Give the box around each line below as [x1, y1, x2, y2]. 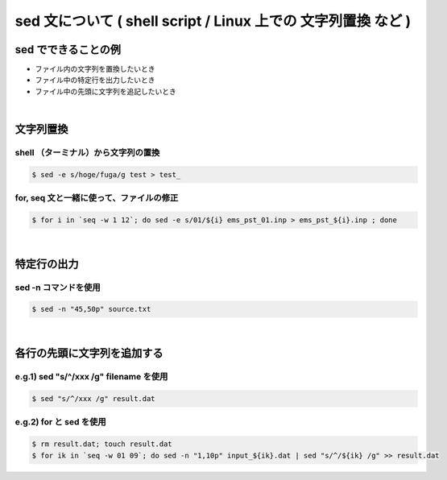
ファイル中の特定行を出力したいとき [35, 75, 155, 85]
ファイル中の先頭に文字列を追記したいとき [35, 86, 176, 96]
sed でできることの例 [14, 43, 121, 56]
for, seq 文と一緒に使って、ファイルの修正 [14, 192, 179, 204]
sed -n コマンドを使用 [14, 282, 101, 293]
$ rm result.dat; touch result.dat [31, 440, 172, 449]
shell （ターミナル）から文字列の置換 [14, 147, 160, 159]
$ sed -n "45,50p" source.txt [31, 304, 151, 314]
